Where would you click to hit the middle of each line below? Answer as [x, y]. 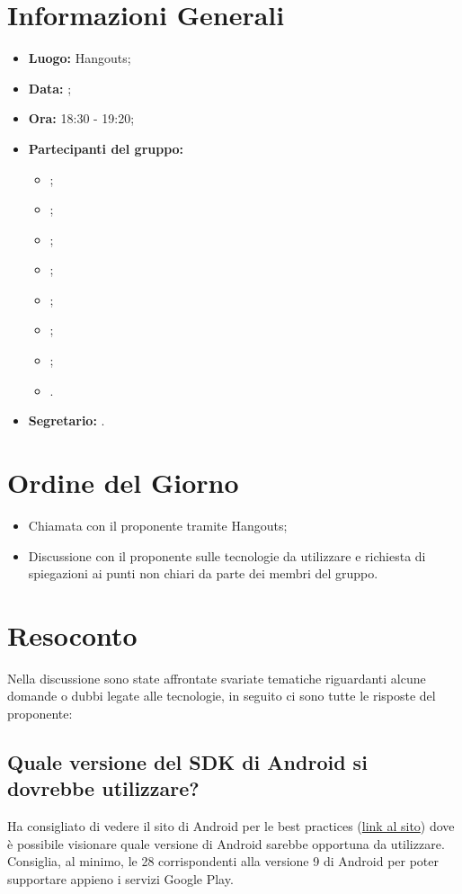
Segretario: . [67, 420]
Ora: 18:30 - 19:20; [81, 118]
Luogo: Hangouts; [80, 58]
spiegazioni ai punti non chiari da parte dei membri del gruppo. [203, 573]
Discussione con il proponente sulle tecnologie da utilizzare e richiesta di [227, 555]
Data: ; [50, 88]
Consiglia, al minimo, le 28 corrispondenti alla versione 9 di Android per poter [223, 861]
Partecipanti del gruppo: [106, 148]
